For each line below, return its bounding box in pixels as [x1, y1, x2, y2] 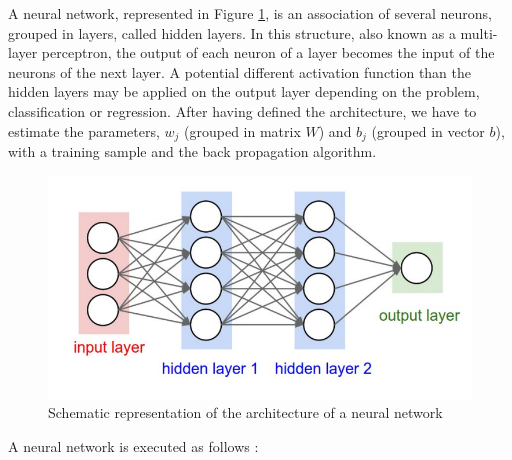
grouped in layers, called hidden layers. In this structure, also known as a [8, 22, 456, 43]
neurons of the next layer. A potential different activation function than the [8, 61, 472, 82]
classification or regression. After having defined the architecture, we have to [8, 100, 477, 121]
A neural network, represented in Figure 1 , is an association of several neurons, [8, 3, 492, 23]
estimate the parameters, [8, 120, 160, 141]
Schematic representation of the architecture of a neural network [48, 402, 443, 423]
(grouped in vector [371, 120, 485, 141]
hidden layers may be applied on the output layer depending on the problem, [8, 81, 480, 102]
